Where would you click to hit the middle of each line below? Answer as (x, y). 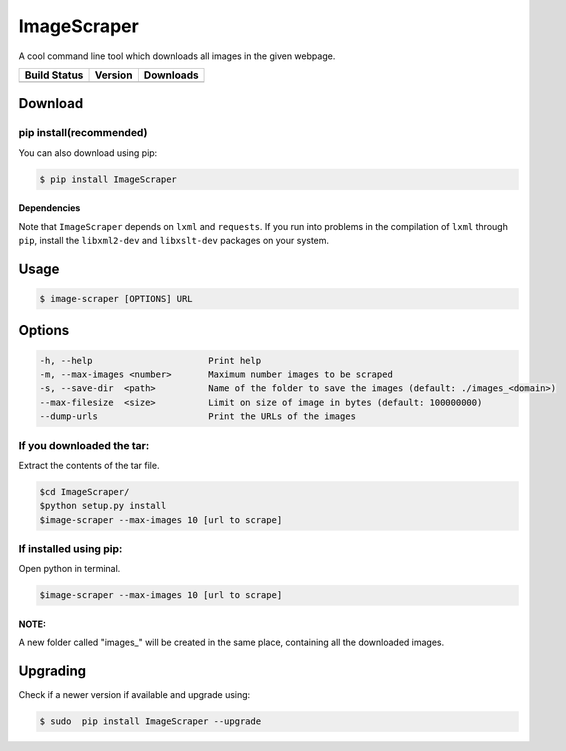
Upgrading (52, 671)
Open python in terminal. (69, 569)
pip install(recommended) (83, 133)
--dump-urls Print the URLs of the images (198, 416)
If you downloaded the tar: (84, 445)
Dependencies (49, 208)
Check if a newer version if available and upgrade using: (134, 695)
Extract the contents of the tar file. (89, 465)
